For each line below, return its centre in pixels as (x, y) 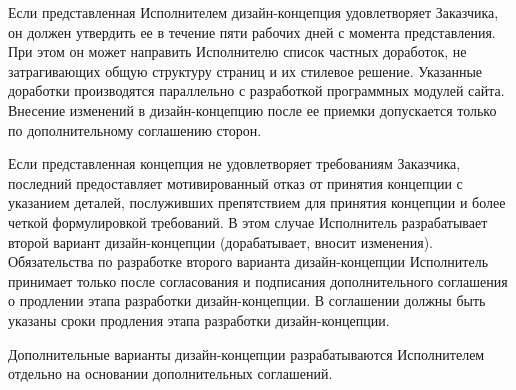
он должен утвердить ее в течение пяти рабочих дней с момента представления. (252, 31)
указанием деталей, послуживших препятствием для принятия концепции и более (257, 202)
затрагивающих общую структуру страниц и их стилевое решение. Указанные (245, 70)
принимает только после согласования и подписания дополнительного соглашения (258, 280)
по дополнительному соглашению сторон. (135, 129)
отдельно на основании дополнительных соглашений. (170, 373)
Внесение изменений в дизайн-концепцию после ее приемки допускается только (252, 109)
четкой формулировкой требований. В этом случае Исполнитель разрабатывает (248, 221)
